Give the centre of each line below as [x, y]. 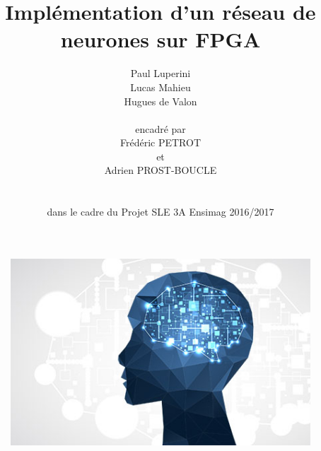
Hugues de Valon [160, 101]
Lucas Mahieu [160, 87]
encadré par [160, 128]
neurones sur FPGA [160, 39]
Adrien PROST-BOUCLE [160, 170]
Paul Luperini [160, 73]
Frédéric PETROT [160, 142]
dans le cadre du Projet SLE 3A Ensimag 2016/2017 [160, 212]
